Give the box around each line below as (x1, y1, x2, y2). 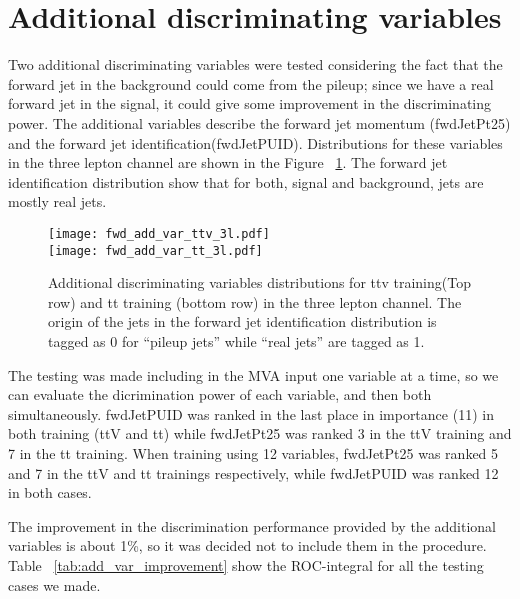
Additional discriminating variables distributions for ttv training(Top (48, 272, 471, 293)
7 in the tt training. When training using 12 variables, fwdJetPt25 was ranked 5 (8, 442, 499, 463)
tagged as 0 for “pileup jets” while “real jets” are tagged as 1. (48, 330, 425, 351)
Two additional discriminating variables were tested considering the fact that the (8, 54, 503, 75)
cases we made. (8, 574, 101, 595)
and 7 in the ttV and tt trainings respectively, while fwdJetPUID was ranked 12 (8, 462, 499, 483)
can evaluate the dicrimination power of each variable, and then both (8, 384, 432, 405)
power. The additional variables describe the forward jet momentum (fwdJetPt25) (8, 112, 511, 133)
